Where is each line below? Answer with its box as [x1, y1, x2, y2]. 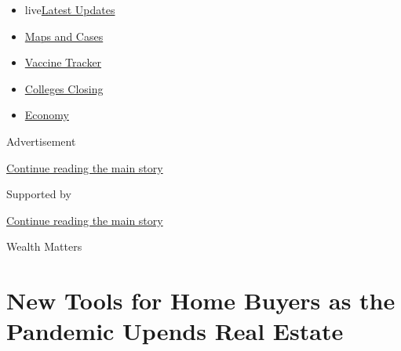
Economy [24, 107, 69, 123]
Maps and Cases [24, 27, 104, 44]
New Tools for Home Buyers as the [6, 284, 396, 317]
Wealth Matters [6, 238, 82, 255]
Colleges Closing [24, 80, 104, 96]
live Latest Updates [24, 2, 115, 17]
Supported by [6, 186, 71, 202]
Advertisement [6, 132, 76, 149]
